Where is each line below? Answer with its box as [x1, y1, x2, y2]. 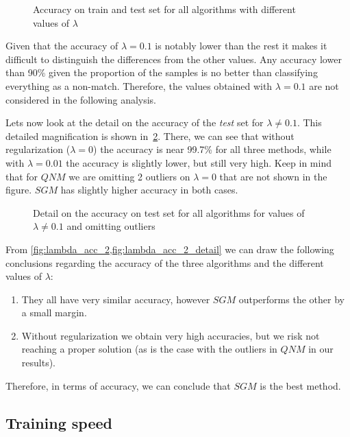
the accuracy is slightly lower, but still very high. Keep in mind [66, 155, 332, 169]
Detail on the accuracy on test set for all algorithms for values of [33, 205, 305, 220]
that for [5, 169, 38, 183]
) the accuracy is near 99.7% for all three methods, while [93, 142, 332, 156]
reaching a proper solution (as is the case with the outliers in [21, 342, 277, 356]
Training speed [5, 412, 113, 433]
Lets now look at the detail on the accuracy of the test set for [5, 115, 264, 130]
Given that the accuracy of [5, 38, 118, 53]
